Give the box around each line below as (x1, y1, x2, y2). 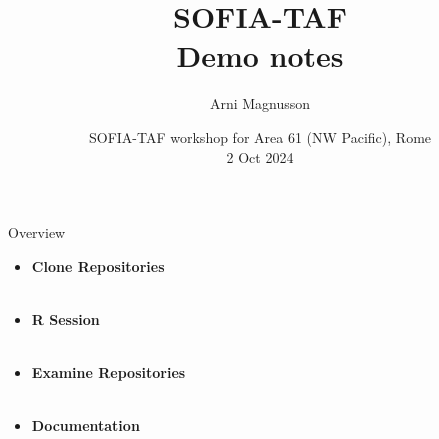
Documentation (31, 415, 140, 436)
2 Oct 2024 (226, 146, 294, 167)
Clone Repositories (31, 255, 165, 276)
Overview (8, 222, 66, 243)
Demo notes (176, 35, 344, 76)
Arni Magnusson (209, 93, 311, 114)
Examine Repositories (31, 362, 186, 383)
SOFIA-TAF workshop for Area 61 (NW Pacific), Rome (88, 126, 432, 147)
